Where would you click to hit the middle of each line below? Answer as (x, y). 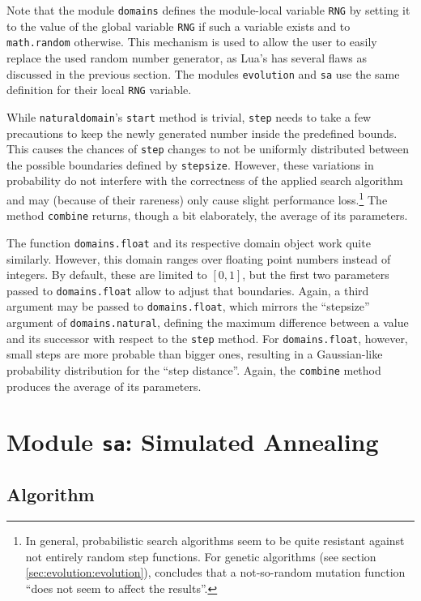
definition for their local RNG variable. (99, 90)
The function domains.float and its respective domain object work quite (189, 242)
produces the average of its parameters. (104, 386)
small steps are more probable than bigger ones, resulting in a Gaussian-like (195, 354)
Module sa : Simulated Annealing (193, 442)
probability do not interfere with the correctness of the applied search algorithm (205, 180)
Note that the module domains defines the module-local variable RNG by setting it (208, 10)
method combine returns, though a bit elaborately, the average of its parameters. (207, 215)
